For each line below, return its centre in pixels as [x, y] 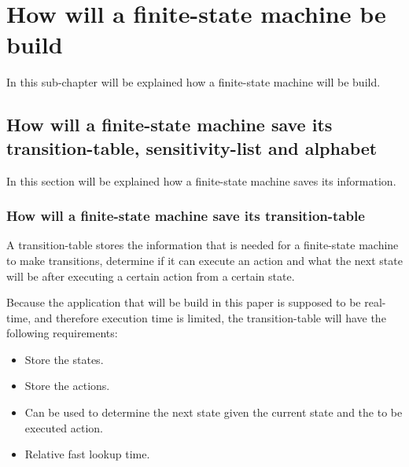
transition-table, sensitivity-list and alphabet [192, 147]
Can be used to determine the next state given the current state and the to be [214, 412]
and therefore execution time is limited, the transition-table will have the [210, 317]
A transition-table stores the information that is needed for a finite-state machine [203, 245]
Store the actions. [67, 386]
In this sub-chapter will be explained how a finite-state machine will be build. [193, 82]
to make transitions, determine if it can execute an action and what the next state [204, 260]
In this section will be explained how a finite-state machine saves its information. [201, 180]
